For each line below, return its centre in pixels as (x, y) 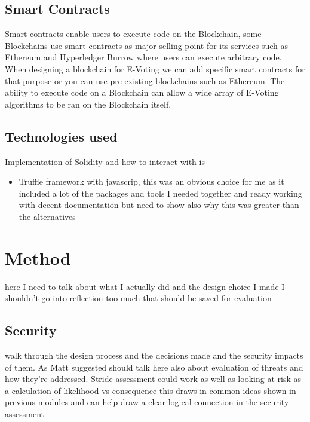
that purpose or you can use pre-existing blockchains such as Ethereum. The (145, 80)
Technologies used (61, 136)
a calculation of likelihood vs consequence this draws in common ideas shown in (151, 390)
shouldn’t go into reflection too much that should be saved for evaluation (138, 298)
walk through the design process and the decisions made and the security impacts (154, 355)
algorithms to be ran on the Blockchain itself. (88, 104)
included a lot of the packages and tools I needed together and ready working (160, 193)
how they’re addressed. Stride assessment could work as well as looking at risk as (153, 379)
